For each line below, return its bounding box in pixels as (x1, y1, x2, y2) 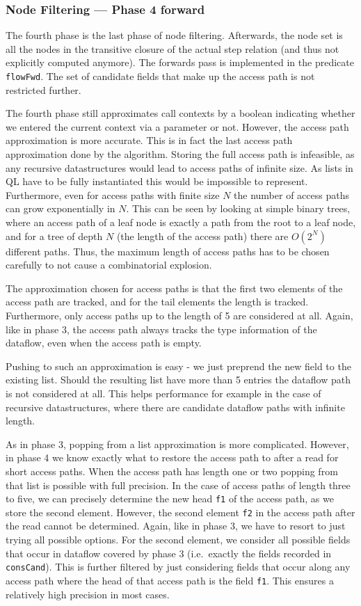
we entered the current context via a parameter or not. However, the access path (6, 119, 349, 134)
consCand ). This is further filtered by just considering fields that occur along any (6, 559, 351, 574)
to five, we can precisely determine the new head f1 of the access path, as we (6, 491, 334, 506)
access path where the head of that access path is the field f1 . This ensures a (6, 573, 334, 587)
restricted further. (6, 82, 81, 97)
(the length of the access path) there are (116, 228, 289, 243)
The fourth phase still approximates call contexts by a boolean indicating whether (6, 106, 355, 120)
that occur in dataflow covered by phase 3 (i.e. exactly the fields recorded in (6, 545, 332, 560)
